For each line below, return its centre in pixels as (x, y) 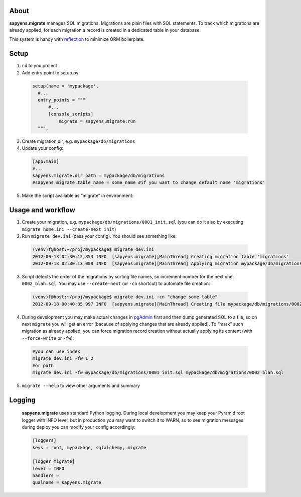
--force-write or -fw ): (48, 338)
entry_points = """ (62, 100)
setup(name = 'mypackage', (65, 86)
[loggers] (44, 440)
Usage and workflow (42, 210)
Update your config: (43, 148)
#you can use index (56, 351)
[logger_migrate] (54, 462)
